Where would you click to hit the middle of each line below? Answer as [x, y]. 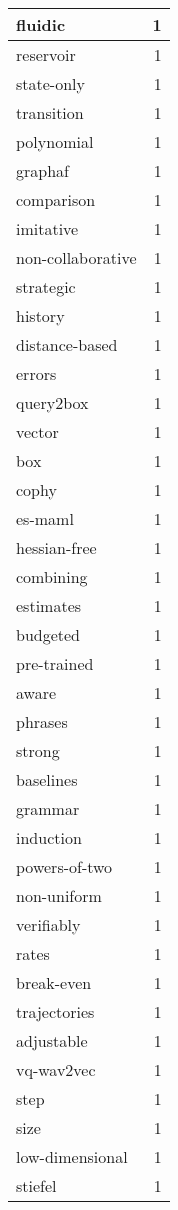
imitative [47, 228]
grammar [48, 808]
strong [38, 750]
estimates [49, 605]
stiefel [36, 1185]
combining [52, 576]
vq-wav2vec [56, 1069]
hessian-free [56, 547]
